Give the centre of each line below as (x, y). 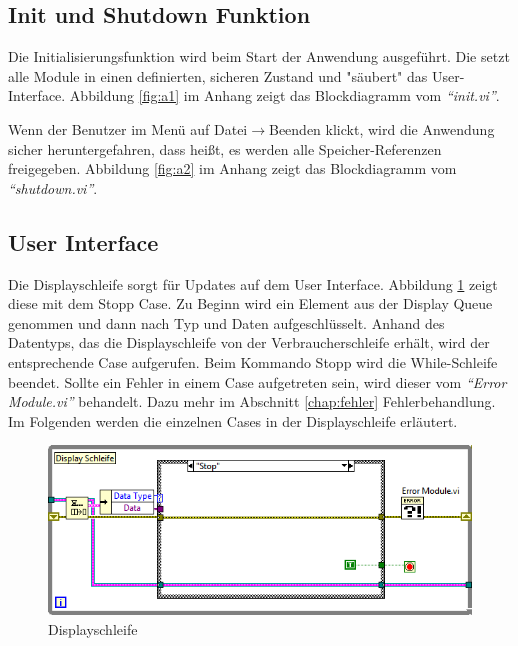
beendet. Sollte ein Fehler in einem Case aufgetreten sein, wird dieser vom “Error (257, 381)
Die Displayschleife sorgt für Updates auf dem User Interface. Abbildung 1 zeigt (253, 283)
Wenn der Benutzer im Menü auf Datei (128, 128)
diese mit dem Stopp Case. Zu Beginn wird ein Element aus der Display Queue (250, 303)
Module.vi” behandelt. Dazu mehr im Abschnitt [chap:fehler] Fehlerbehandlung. (252, 401)
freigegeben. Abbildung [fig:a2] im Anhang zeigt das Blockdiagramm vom (232, 168)
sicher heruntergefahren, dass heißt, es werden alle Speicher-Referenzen (225, 148)
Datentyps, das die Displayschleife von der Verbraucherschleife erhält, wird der (249, 342)
